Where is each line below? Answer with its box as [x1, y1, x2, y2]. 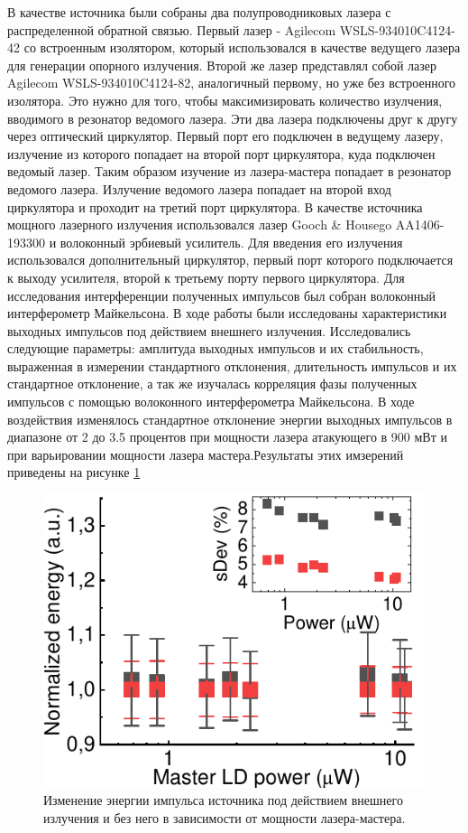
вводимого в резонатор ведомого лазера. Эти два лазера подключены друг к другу [7, 108, 458, 127]
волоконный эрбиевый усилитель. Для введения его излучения [60, 232, 403, 251]
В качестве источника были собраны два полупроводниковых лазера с [7, 3, 391, 21]
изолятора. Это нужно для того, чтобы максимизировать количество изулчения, [7, 90, 443, 109]
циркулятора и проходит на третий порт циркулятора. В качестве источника [7, 197, 423, 216]
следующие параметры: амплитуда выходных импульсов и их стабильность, [7, 339, 424, 358]
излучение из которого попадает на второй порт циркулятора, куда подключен [7, 144, 436, 163]
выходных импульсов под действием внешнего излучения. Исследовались [7, 321, 411, 340]
